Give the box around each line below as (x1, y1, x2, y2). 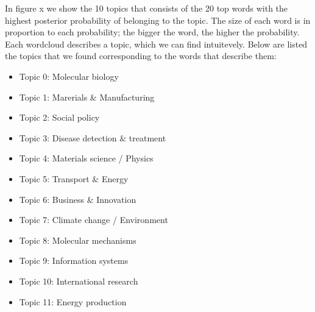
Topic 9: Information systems (19, 254, 129, 267)
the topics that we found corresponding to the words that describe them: (5, 49, 277, 62)
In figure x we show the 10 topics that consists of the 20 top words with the (5, 2, 288, 14)
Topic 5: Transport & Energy (19, 172, 129, 185)
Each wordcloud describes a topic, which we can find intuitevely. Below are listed (5, 37, 308, 50)
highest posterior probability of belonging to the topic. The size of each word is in (5, 13, 311, 26)
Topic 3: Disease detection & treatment (19, 131, 166, 144)
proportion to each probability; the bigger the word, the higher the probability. (5, 26, 300, 38)
